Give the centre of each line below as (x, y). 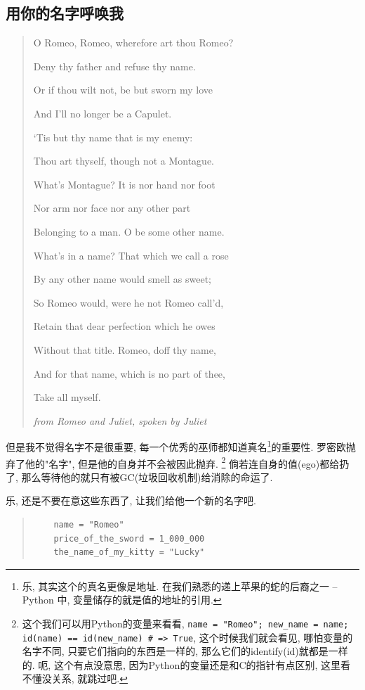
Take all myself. (67, 397)
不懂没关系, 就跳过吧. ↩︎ (75, 678)
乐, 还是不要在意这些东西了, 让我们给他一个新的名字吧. (131, 500)
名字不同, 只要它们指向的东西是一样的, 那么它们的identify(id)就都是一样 (185, 651)
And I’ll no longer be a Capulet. (102, 113)
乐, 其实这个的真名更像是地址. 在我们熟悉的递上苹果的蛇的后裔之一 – (180, 586)
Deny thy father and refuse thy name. (114, 66)
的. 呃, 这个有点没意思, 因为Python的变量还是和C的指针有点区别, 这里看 (186, 664)
